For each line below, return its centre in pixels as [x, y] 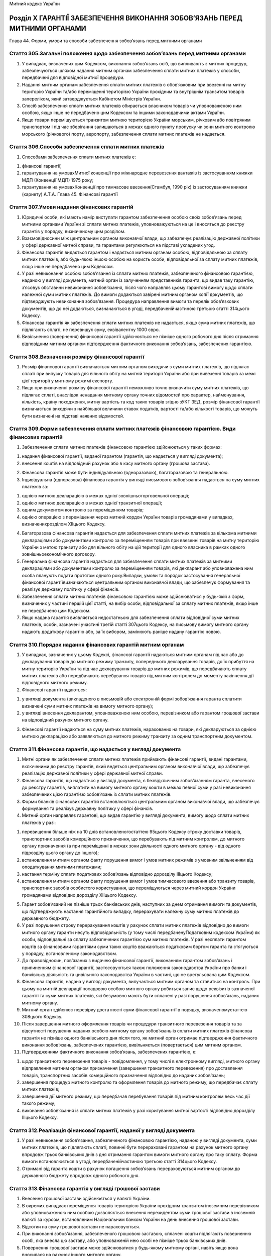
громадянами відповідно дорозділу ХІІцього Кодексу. [80, 895]
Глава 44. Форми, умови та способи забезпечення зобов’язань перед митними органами [106, 41]
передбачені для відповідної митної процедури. [73, 77]
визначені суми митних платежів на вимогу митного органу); [88, 706]
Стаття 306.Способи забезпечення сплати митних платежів [87, 147]
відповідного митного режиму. [55, 683]
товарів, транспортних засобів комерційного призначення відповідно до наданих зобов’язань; [123, 1075]
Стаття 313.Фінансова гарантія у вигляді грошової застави [85, 1188]
